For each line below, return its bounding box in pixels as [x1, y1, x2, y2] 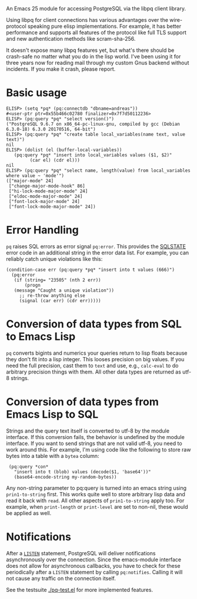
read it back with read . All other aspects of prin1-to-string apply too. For [6, 497, 185, 504]
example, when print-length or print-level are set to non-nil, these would [6, 503, 188, 510]
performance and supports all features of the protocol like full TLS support [6, 29, 186, 36]
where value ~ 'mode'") [6, 172, 65, 179]
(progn [24, 282, 41, 288]
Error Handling [6, 224, 79, 237]
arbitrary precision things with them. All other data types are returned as [6, 368, 181, 375]
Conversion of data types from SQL [6, 317, 182, 331]
